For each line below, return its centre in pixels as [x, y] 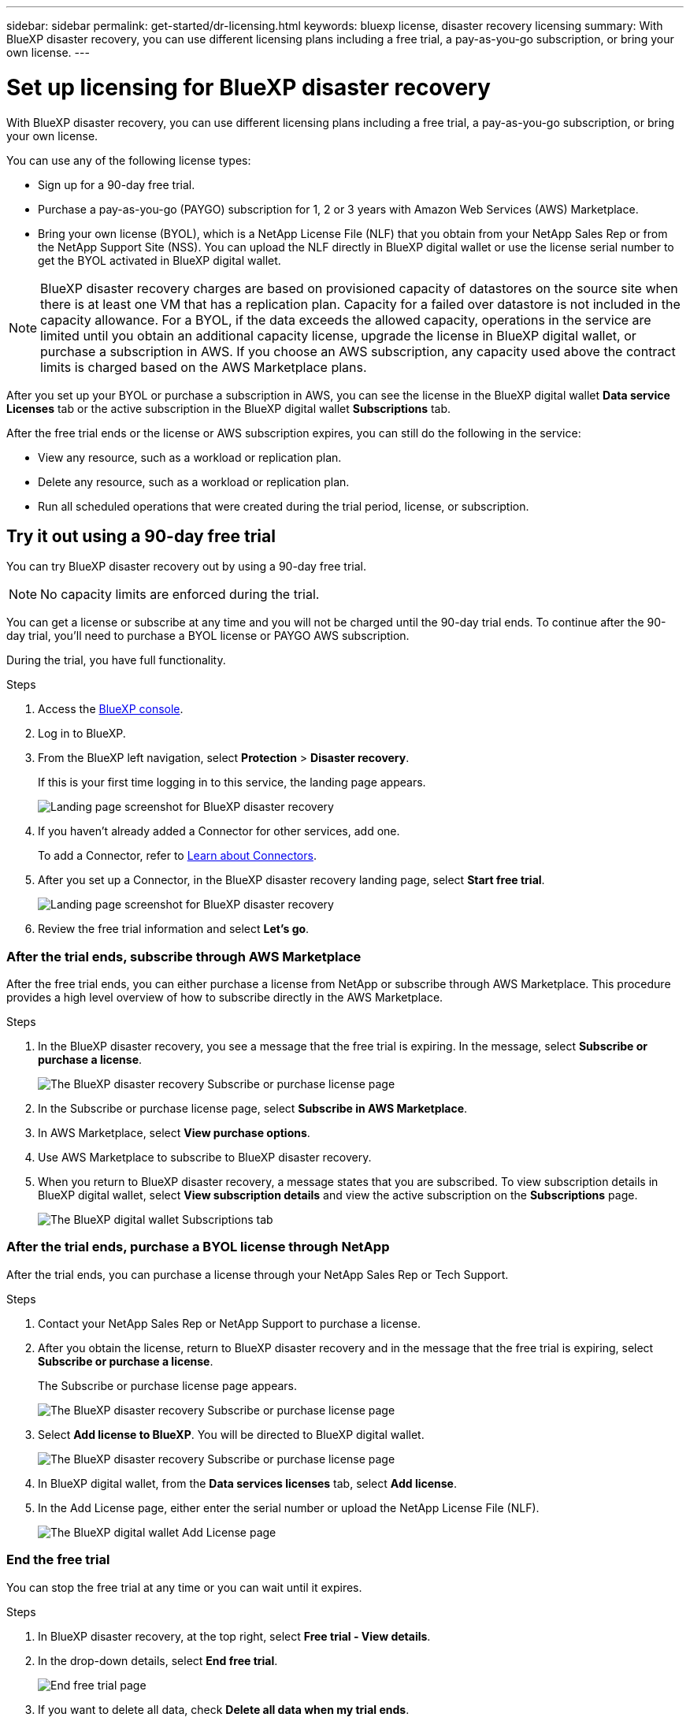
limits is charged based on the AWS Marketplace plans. [204, 367]
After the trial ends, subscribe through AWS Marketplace [184, 956]
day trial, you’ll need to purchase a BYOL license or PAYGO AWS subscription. [208, 636]
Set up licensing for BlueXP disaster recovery [249, 87]
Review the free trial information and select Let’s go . [174, 929]
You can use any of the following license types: [129, 160]
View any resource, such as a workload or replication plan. [190, 457]
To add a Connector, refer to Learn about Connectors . [177, 856]
